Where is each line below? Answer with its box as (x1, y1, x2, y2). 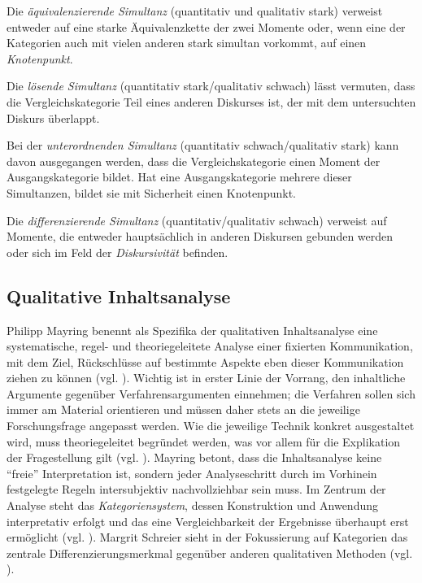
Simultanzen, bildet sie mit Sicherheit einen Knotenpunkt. (7, 184, 296, 201)
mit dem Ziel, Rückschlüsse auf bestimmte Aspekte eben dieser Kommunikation (7, 353, 404, 370)
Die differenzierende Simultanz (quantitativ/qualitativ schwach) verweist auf (7, 211, 387, 228)
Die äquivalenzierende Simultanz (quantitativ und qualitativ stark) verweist (7, 2, 383, 19)
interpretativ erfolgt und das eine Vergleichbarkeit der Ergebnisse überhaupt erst (7, 512, 409, 529)
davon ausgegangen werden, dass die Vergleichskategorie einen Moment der (7, 152, 381, 169)
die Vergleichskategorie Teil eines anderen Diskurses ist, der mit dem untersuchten (7, 93, 416, 110)
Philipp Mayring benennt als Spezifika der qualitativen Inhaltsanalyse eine (7, 321, 378, 338)
